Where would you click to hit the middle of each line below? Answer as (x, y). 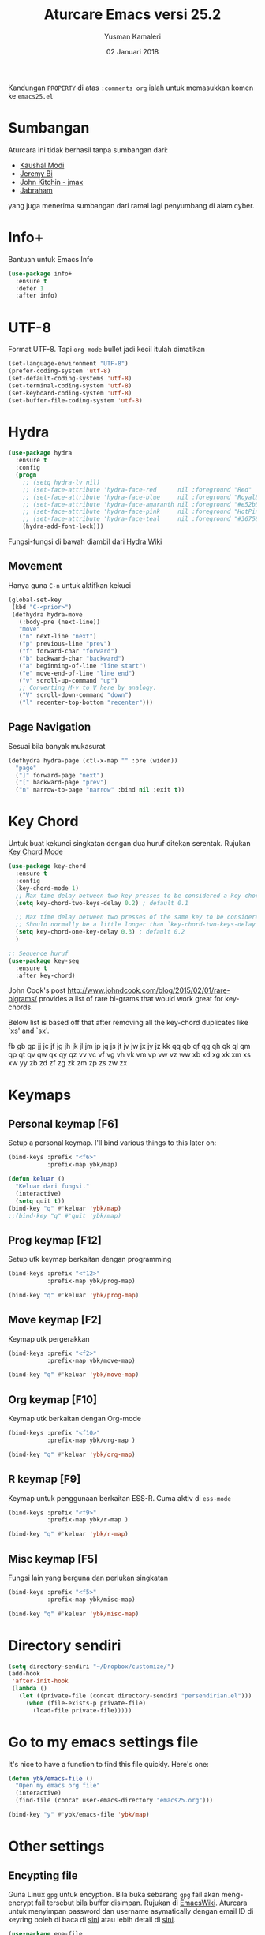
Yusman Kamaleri (132, 36)
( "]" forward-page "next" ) (60, 775)
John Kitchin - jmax (51, 182)
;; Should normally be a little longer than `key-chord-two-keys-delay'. (139, 925)
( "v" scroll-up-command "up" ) (68, 680)
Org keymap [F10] (52, 1400)
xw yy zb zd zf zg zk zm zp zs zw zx (68, 1063)
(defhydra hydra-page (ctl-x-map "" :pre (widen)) (93, 760)
